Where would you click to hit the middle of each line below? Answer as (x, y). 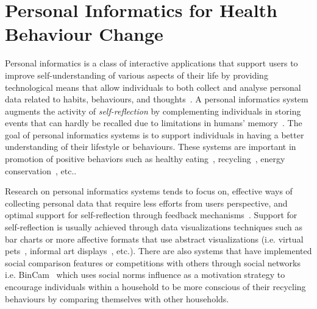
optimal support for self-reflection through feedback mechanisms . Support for (151, 215)
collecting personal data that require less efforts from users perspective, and (146, 203)
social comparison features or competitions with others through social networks (153, 262)
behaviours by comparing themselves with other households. (117, 298)
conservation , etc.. (41, 170)
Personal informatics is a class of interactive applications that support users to (151, 63)
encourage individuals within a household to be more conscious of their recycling (155, 286)
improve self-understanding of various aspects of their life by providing (137, 75)
